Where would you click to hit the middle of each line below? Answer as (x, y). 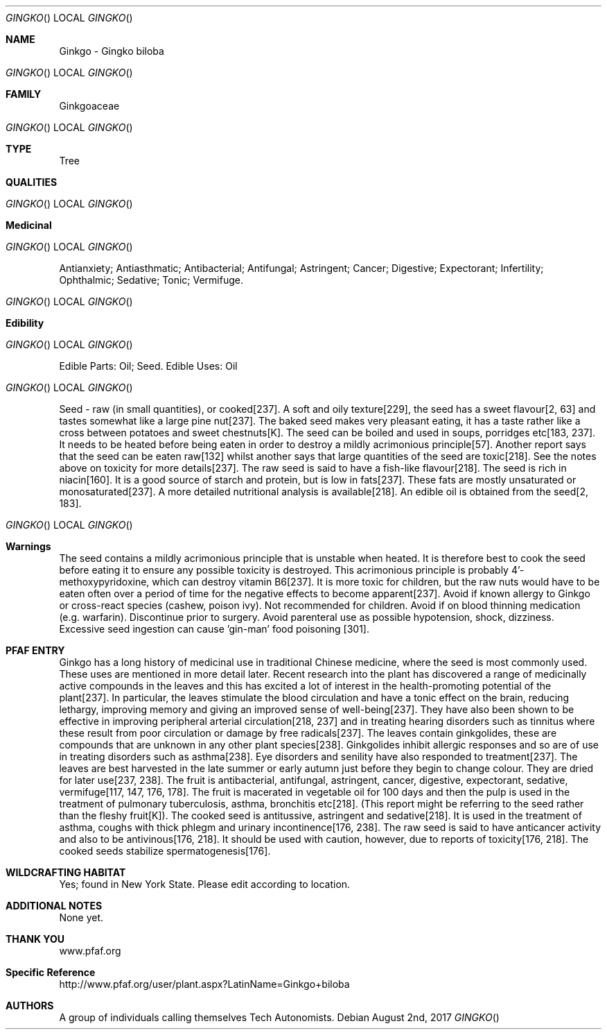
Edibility (25, 323)
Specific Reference (51, 972)
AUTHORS (30, 1006)
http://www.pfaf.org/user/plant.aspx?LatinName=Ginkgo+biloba (204, 984)
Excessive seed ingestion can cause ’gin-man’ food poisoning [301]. (214, 629)
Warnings (28, 546)
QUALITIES (32, 182)
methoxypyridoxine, (104, 582)
